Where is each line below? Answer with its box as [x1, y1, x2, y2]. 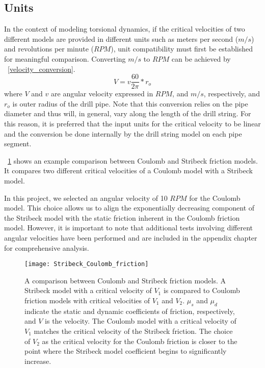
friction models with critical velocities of [24, 295, 150, 305]
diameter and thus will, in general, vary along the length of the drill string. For [4, 108, 251, 119]
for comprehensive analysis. [4, 242, 89, 253]
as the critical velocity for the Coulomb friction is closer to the [42, 335, 237, 346]
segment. [4, 138, 32, 149]
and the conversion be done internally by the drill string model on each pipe [4, 128, 242, 139]
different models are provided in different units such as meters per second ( [4, 33, 238, 44]
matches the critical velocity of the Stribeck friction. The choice [34, 325, 233, 336]
